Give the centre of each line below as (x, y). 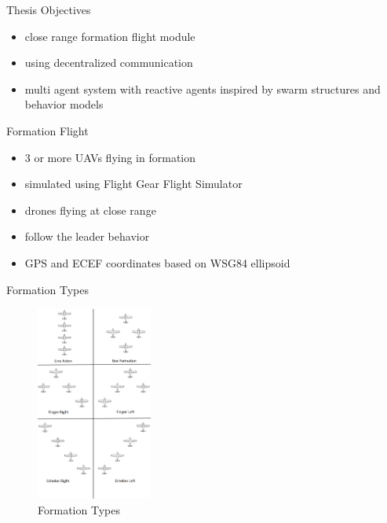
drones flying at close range (90, 210)
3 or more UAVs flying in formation (110, 157)
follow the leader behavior (87, 236)
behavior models (64, 104)
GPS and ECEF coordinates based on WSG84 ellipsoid (157, 262)
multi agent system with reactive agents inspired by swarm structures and (203, 88)
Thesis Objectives (49, 9)
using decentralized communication (109, 63)
